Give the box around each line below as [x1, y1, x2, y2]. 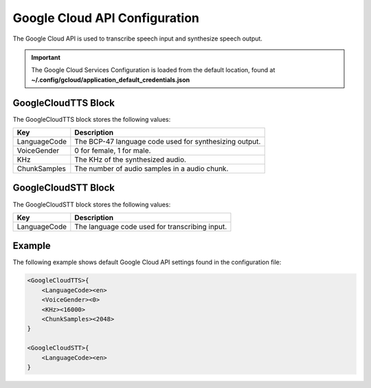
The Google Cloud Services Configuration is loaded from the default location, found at [31, 66, 276, 74]
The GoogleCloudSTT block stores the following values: [12, 200, 171, 208]
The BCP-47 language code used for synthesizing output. [74, 137, 261, 147]
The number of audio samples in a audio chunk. [74, 164, 229, 173]
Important [31, 53, 61, 61]
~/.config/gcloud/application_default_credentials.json [31, 76, 190, 84]
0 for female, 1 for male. [74, 146, 151, 155]
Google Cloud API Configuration [12, 10, 199, 25]
